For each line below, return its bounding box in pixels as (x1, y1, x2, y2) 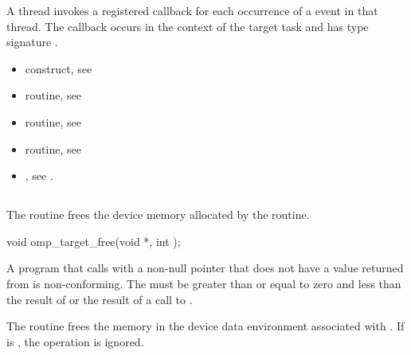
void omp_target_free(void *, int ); (6, 232, 181, 249)
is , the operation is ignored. (6, 333, 144, 349)
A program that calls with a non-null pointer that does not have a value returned (6, 259, 404, 276)
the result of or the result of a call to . (6, 291, 193, 307)
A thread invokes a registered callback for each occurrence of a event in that (6, 2, 378, 18)
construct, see (25, 60, 92, 76)
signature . (6, 33, 58, 50)
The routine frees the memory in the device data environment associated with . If (6, 318, 405, 334)
